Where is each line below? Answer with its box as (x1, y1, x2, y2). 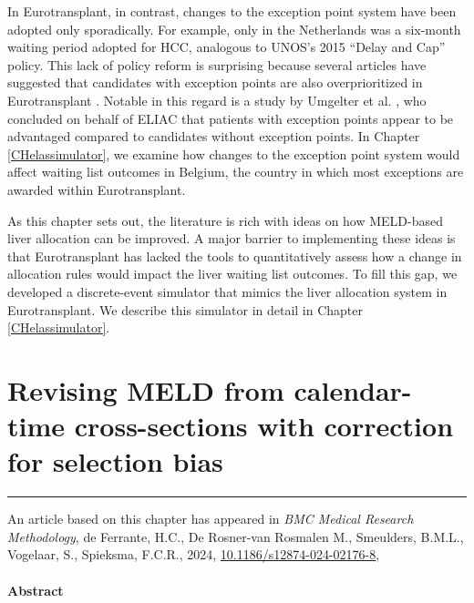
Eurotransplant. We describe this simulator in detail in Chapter (7, 300, 364, 319)
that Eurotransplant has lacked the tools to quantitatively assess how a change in (7, 246, 462, 265)
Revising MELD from (7, 371, 284, 408)
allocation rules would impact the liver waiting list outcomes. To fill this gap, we (7, 264, 458, 283)
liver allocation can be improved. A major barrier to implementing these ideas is (7, 229, 456, 248)
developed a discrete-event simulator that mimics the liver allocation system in (7, 281, 448, 301)
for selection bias (7, 443, 223, 480)
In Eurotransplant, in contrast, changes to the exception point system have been (7, 2, 457, 20)
